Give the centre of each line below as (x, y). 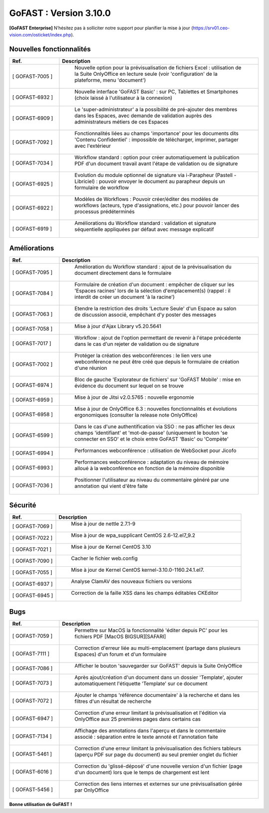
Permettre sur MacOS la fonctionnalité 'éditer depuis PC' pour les (151, 631)
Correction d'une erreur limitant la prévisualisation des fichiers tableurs (158, 749)
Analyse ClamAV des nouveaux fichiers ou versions (131, 581)
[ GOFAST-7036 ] (32, 486)
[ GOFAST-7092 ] (32, 142)
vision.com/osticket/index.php (40, 34)
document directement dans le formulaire (123, 273)
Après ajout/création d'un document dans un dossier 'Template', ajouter (159, 677)
